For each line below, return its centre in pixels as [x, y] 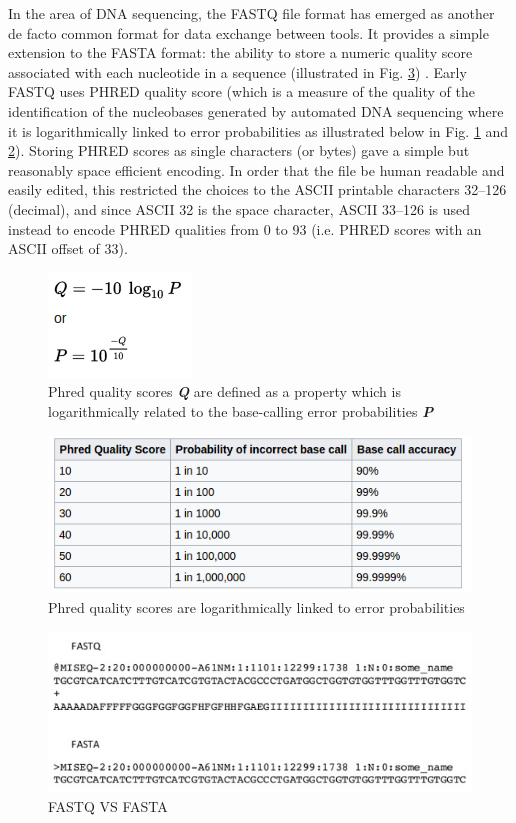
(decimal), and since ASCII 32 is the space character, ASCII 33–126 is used [239, 208]
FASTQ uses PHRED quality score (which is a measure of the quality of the [241, 91]
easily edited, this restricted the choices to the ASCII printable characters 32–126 [257, 189]
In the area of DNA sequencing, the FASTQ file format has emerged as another [251, 13]
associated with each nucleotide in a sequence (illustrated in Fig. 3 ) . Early [237, 71]
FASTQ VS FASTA [108, 805]
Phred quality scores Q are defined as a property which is [224, 391]
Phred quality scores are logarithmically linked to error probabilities [256, 606]
